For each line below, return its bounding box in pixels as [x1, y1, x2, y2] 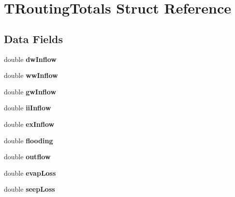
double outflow [4, 152, 51, 162]
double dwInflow [4, 54, 57, 64]
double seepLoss [4, 184, 55, 194]
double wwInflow [4, 70, 58, 80]
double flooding [4, 135, 53, 145]
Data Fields [4, 31, 63, 46]
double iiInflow [4, 103, 51, 113]
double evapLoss [4, 167, 56, 178]
